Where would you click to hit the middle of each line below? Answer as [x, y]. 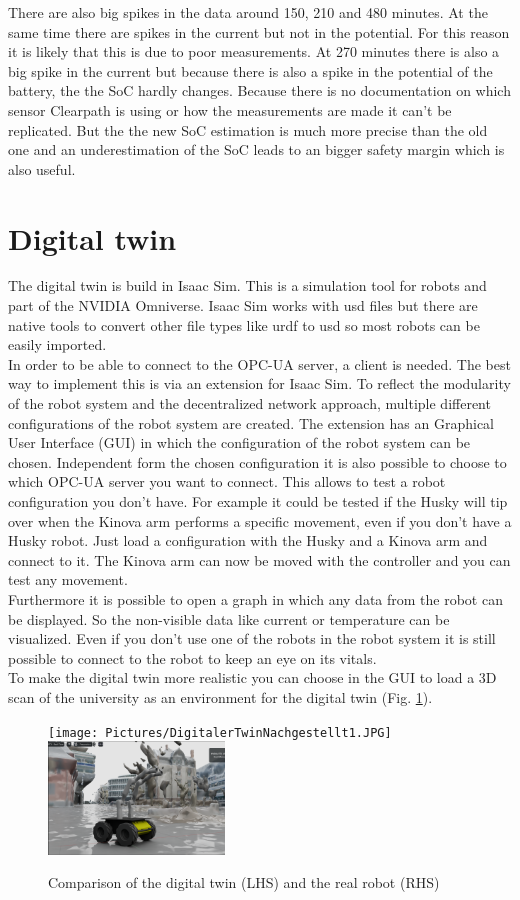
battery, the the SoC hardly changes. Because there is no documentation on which [259, 90]
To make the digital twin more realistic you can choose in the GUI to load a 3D [252, 677]
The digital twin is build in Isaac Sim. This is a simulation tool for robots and [247, 285]
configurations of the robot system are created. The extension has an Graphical [251, 422]
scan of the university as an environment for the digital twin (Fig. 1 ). [220, 696]
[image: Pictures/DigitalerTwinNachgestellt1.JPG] [220, 732]
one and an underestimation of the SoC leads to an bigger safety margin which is [256, 149]
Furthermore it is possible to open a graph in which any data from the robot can [255, 598]
